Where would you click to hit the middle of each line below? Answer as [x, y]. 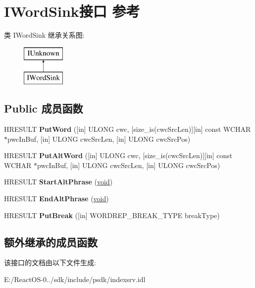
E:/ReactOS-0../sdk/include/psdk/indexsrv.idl [75, 279]
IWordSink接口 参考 [72, 11]
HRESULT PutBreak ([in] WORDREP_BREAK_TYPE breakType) [112, 215]
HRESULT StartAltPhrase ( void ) [58, 182]
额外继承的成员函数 [51, 242]
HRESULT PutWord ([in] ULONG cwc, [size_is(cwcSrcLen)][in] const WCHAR [127, 129]
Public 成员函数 [44, 108]
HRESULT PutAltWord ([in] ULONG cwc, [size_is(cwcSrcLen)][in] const [118, 155]
